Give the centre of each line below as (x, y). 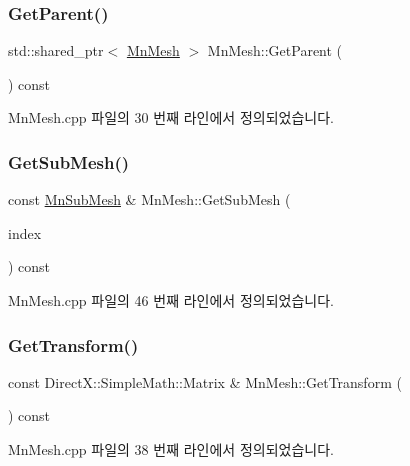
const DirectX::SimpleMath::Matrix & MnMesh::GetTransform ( (205, 381)
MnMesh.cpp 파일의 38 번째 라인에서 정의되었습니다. (171, 449)
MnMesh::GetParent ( (275, 50)
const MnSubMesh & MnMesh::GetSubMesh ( (149, 199)
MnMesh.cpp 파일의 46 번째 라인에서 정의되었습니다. (171, 300)
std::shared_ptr (56, 50)
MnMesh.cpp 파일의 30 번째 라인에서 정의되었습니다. (171, 117)
